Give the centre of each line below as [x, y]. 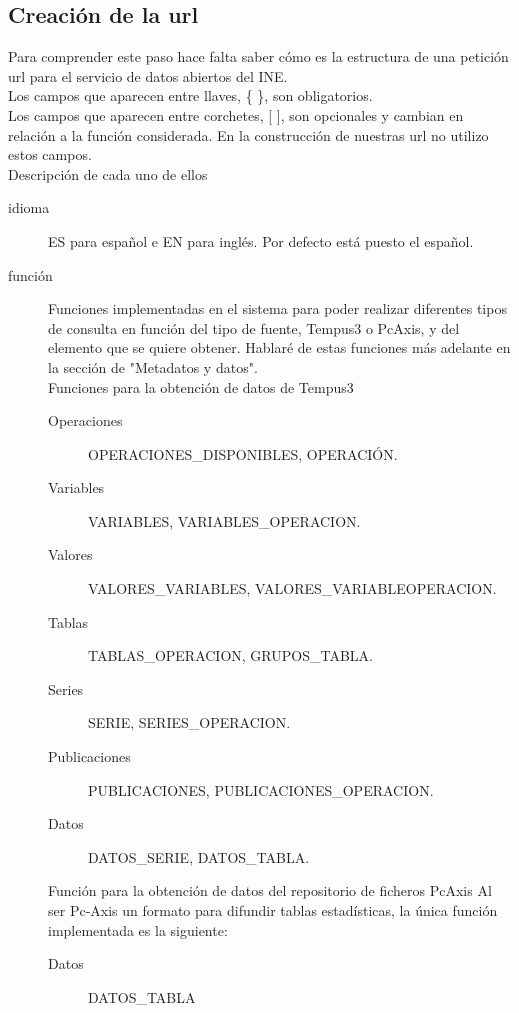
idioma [29, 207]
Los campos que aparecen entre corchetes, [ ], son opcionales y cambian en [236, 114]
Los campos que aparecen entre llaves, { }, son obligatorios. [190, 95]
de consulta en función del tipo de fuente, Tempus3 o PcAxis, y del [254, 327]
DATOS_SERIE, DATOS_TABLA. [199, 856]
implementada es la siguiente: [138, 929]
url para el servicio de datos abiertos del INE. [148, 75]
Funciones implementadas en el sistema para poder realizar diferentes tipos [277, 308]
